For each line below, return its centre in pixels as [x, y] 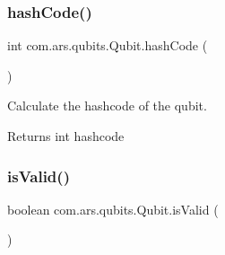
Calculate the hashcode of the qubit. [107, 106]
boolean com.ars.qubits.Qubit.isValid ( [113, 209]
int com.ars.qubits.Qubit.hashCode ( [108, 45]
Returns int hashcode [66, 136]
